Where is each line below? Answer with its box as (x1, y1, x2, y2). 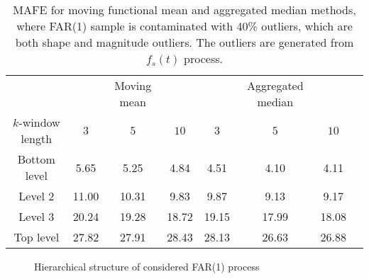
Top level (13, 229, 60, 245)
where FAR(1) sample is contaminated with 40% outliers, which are (16, 18, 353, 34)
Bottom (17, 151, 55, 167)
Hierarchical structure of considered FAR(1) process (34, 259, 260, 273)
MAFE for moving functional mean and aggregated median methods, (13, 1, 356, 18)
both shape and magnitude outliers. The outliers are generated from (15, 34, 354, 50)
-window (18, 114, 60, 130)
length (21, 130, 53, 147)
